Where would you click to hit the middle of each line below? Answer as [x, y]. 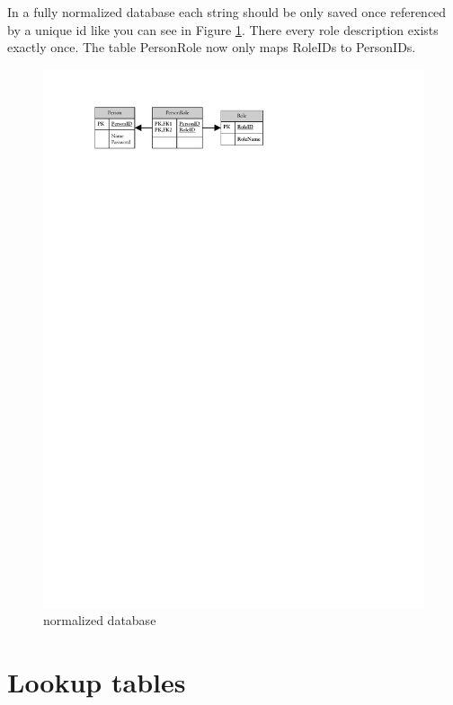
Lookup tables [97, 682]
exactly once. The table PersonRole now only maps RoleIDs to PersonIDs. [212, 47]
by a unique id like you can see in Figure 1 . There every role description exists [223, 29]
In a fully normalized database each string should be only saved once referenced [227, 12]
